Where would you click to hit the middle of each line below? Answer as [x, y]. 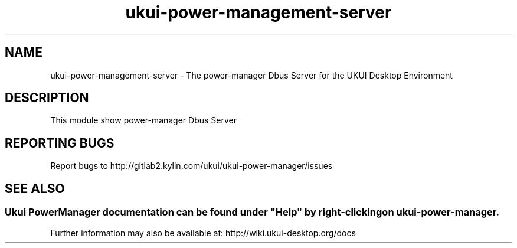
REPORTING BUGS [60, 143]
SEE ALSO [35, 188]
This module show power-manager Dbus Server [144, 120]
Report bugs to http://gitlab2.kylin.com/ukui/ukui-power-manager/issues [192, 166]
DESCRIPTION [47, 98]
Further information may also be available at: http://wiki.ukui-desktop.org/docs [203, 233]
